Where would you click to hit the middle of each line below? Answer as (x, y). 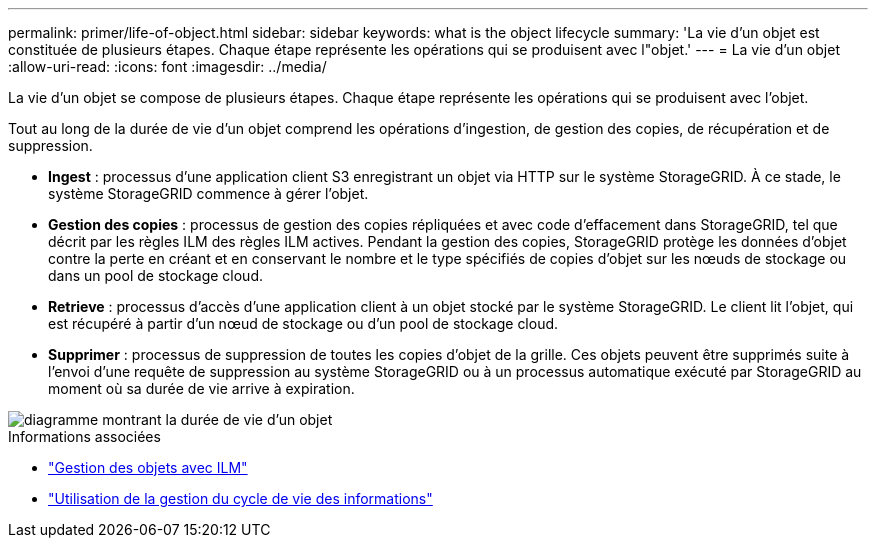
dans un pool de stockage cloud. (156, 275)
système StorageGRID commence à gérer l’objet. (208, 193)
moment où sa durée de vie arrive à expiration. (201, 388)
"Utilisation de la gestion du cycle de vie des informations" (240, 498)
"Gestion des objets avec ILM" (148, 467)
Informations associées (84, 436)
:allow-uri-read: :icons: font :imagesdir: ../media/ (167, 66)
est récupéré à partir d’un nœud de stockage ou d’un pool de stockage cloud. (303, 323)
